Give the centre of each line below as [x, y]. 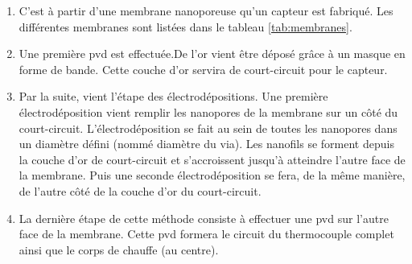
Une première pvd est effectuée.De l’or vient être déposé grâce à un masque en [212, 54]
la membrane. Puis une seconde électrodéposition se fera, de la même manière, [212, 175]
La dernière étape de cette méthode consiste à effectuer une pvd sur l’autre [204, 218]
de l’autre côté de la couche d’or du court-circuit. [140, 190]
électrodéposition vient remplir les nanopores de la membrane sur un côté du [208, 111]
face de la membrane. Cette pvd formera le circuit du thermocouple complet [206, 234]
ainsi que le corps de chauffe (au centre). [119, 249]
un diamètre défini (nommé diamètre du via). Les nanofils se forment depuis [206, 144]
